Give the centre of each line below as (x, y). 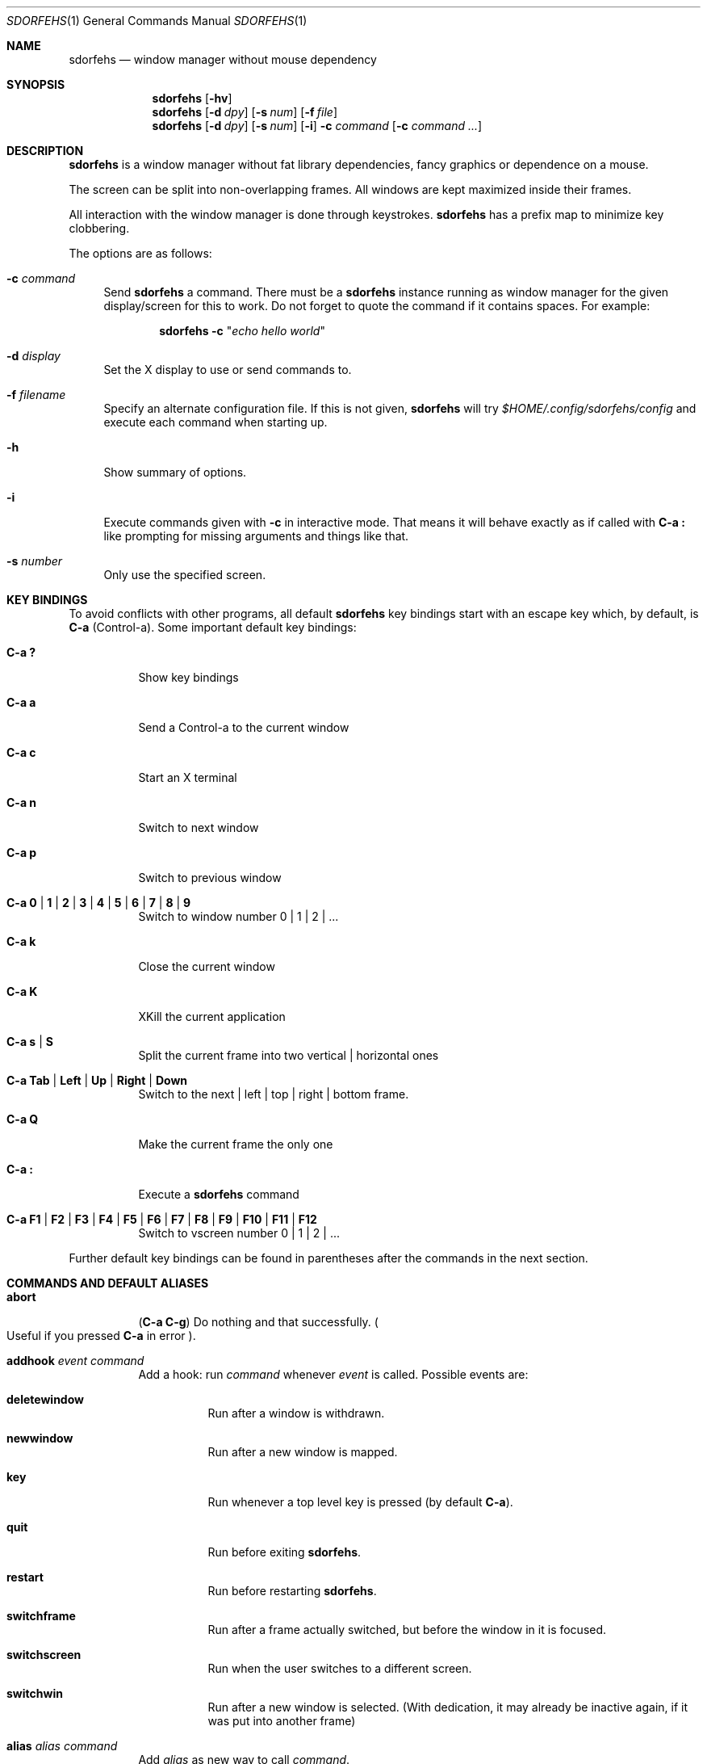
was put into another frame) (282, 1721)
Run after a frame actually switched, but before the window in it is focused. (407, 1630)
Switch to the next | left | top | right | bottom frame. (274, 1094)
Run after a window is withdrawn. (296, 1413)
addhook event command (75, 1361)
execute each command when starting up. (215, 422)
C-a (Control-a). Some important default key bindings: (213, 627)
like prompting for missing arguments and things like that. (256, 536)
